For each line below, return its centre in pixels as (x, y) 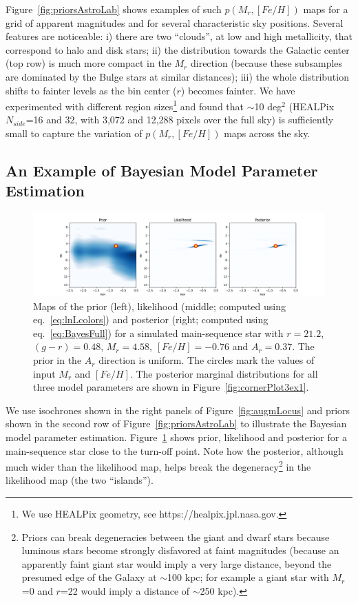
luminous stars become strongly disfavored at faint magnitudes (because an (180, 550)
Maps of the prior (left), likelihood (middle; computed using (160, 306)
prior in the (57, 360)
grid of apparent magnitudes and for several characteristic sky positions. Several (175, 22)
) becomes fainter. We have (238, 90)
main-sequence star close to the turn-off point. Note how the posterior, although (175, 450)
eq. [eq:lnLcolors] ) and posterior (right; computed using (151, 319)
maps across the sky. (267, 133)
